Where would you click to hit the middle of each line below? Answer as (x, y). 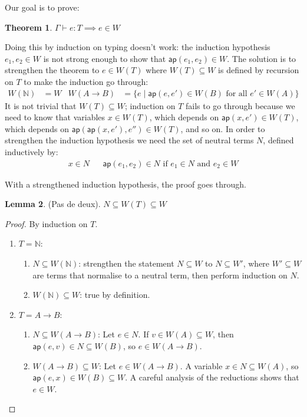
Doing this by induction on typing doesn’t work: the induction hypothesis (138, 47)
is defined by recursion (259, 70)
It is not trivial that (41, 105)
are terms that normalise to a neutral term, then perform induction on (160, 275)
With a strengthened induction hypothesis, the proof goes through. (126, 184)
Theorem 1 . (29, 27)
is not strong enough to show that (105, 58)
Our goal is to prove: (42, 7)
